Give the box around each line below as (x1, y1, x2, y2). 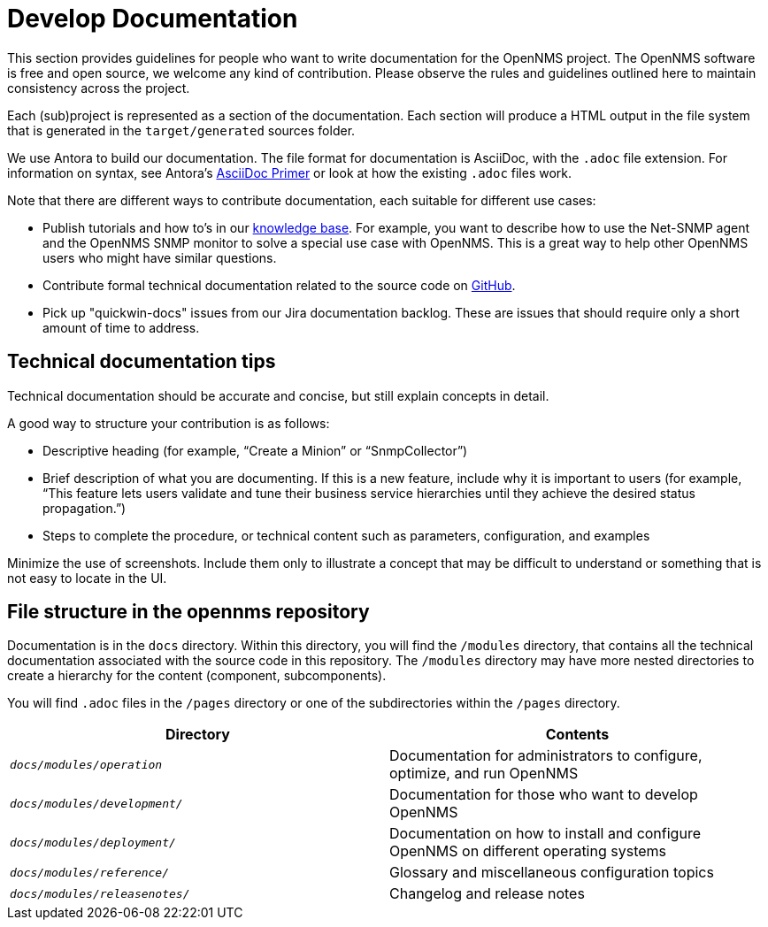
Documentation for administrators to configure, (389, 747, 703, 765)
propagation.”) (42, 500, 127, 516)
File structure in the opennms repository (7, 601, 370, 624)
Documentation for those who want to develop (389, 785, 698, 804)
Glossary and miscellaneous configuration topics (389, 863, 714, 882)
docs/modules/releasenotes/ (10, 886, 190, 900)
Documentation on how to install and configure (389, 824, 701, 843)
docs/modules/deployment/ (10, 835, 176, 849)
